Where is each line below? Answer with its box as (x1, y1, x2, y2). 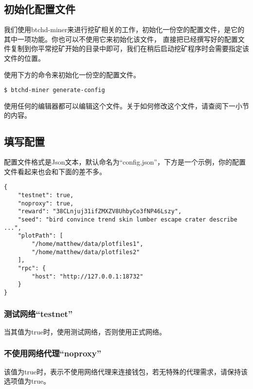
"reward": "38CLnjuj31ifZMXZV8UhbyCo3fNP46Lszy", (18, 208, 182, 215)
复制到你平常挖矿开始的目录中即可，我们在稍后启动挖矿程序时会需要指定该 (10, 43, 249, 54)
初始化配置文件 (4, 1, 75, 17)
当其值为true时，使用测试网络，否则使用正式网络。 (4, 326, 166, 336)
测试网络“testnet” (4, 307, 73, 319)
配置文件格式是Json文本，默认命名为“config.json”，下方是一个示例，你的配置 (4, 157, 246, 167)
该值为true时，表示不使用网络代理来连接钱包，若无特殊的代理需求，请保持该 (4, 366, 248, 376)
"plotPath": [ (18, 232, 63, 240)
